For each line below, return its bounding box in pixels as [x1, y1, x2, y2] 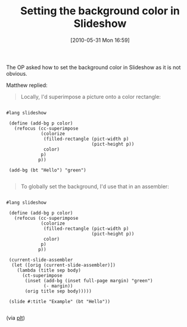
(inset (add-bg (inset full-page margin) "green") [24, 278, 153, 284]
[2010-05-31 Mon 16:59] [70, 36, 130, 43]
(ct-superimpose [21, 272, 63, 278]
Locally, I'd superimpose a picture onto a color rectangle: [20, 93, 161, 100]
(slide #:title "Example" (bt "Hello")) [8, 298, 111, 304]
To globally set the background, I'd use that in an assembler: [20, 183, 170, 190]
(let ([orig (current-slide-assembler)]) [11, 262, 116, 268]
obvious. [6, 70, 28, 77]
